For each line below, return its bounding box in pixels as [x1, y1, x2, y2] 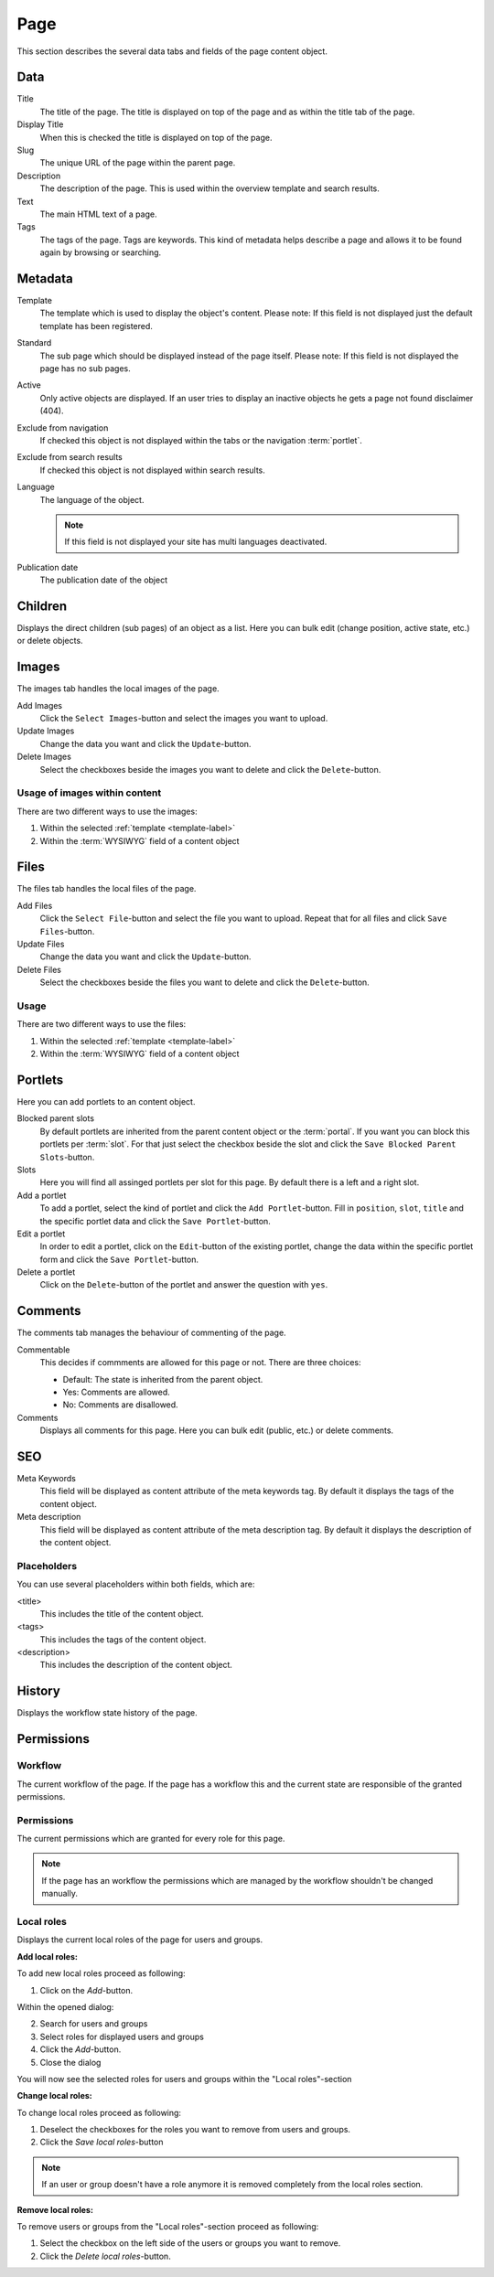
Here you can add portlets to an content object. [16, 1096, 196, 1107]
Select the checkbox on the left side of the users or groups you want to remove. [39, 2238, 341, 2249]
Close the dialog [39, 2057, 102, 2068]
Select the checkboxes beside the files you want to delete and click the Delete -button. [39, 977, 370, 988]
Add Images [16, 700, 63, 711]
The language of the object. [39, 494, 145, 505]
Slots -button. [39, 1151, 95, 1162]
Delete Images [16, 751, 72, 763]
